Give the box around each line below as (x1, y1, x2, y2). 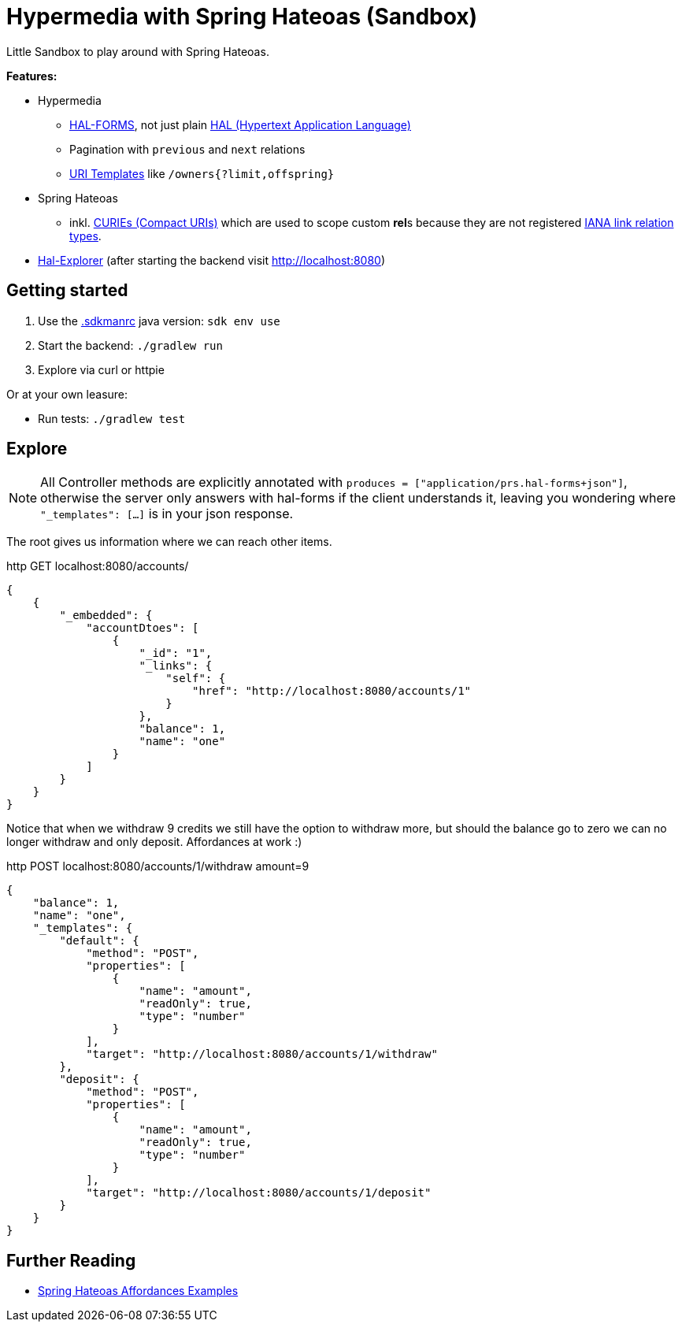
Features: (6, 69, 57, 83)
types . (69, 228, 102, 243)
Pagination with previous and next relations (69, 142, 306, 156)
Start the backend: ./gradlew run (38, 338, 223, 352)
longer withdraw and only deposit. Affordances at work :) (6, 835, 302, 849)
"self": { (165, 672, 226, 685)
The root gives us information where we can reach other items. (6, 535, 332, 549)
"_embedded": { (59, 609, 153, 622)
